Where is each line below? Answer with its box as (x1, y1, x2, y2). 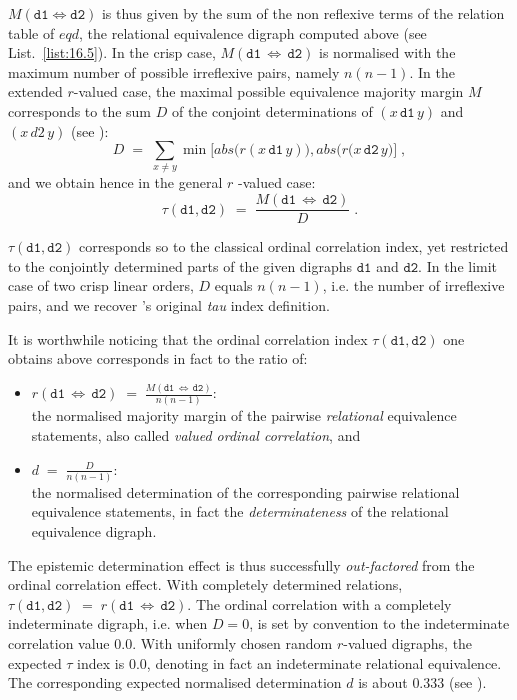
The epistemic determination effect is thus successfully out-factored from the (8, 554, 475, 575)
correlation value (8, 632, 110, 653)
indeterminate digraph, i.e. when (8, 613, 208, 634)
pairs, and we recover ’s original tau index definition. (8, 294, 330, 315)
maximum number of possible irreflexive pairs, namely (8, 61, 340, 82)
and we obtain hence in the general (8, 172, 223, 193)
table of (8, 22, 55, 43)
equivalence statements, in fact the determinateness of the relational (31, 501, 449, 522)
